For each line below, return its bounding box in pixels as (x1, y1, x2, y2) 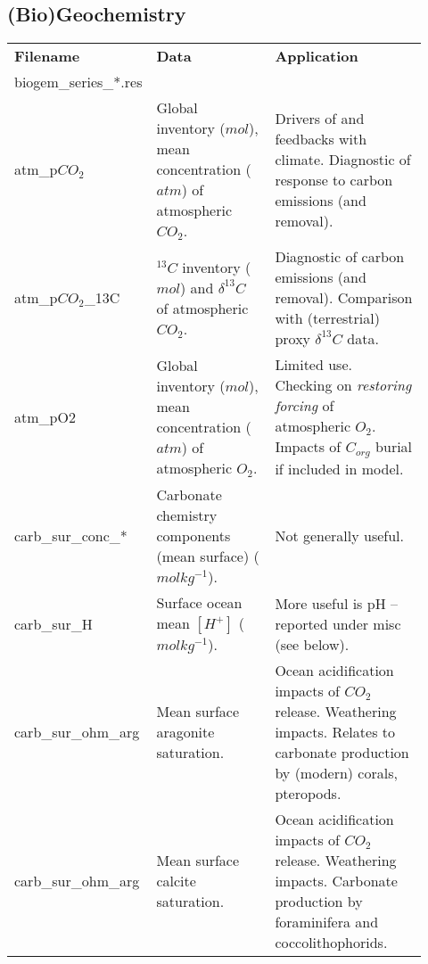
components (156, 525, 231, 547)
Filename (14, 45, 80, 67)
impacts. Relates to (275, 721, 395, 743)
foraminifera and (275, 911, 379, 933)
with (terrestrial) (275, 308, 380, 329)
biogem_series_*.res (14, 71, 143, 93)
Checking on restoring (275, 375, 412, 396)
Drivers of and (275, 107, 365, 128)
